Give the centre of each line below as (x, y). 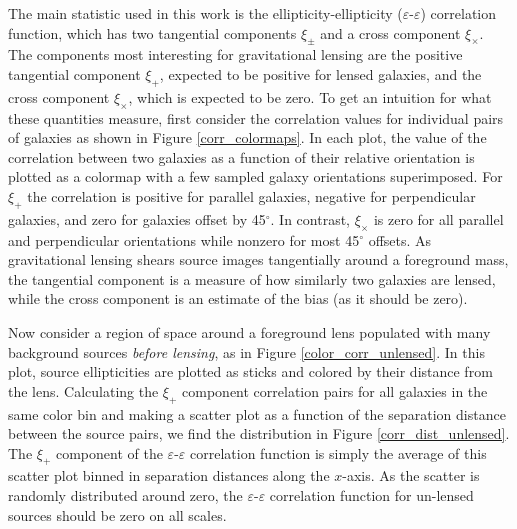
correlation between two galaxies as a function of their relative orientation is (241, 156)
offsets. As (400, 239)
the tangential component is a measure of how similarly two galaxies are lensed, (252, 278)
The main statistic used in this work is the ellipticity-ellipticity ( (205, 13)
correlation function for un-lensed (371, 495)
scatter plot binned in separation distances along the (169, 475)
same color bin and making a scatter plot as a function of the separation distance (257, 413)
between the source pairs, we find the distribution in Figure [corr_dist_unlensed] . (259, 433)
